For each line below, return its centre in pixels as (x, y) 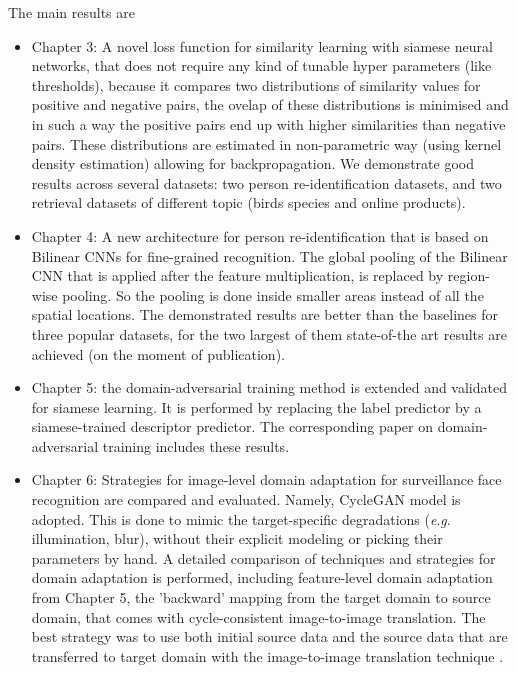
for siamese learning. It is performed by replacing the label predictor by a (256, 406)
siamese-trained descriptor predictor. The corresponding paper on (232, 426)
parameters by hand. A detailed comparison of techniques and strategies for (263, 557)
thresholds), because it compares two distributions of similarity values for (256, 84)
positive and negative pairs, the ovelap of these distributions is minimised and (270, 104)
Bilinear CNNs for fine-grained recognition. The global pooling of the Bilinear (269, 255)
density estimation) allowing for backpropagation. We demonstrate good (252, 163)
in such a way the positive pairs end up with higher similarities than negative (268, 123)
